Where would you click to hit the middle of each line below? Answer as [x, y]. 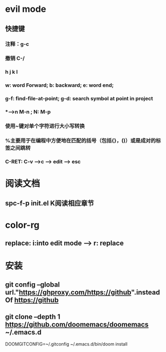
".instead [145, 292]
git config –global [33, 284]
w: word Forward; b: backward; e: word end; [59, 85]
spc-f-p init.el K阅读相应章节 [50, 203]
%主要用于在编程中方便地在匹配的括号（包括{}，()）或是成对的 [81, 141]
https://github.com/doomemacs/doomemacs [77, 325]
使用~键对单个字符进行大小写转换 [45, 126]
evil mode [26, 9]
